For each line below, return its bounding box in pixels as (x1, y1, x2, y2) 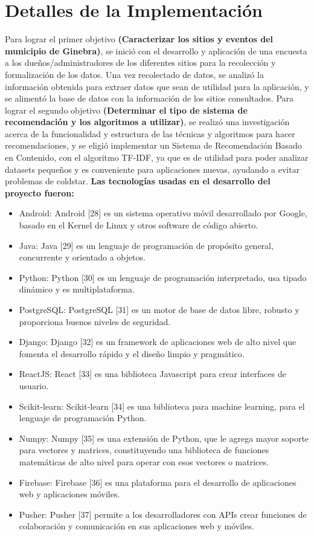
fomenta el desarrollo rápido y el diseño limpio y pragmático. (19, 347, 245, 360)
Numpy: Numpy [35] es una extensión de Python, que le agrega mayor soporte (19, 431, 309, 444)
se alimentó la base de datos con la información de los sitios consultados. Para (5, 92, 294, 105)
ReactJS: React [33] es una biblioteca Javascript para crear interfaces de (19, 367, 286, 380)
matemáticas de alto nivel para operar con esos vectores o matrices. (19, 455, 269, 468)
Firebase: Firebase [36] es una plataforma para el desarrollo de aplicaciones (19, 476, 296, 488)
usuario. (19, 379, 49, 392)
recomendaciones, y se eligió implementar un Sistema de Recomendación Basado (5, 139, 302, 152)
